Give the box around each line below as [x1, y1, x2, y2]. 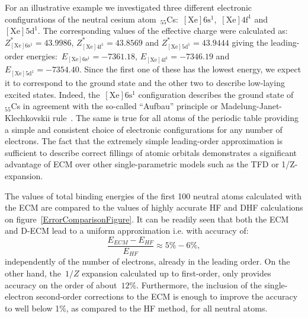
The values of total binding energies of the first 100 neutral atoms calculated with [5, 189, 301, 202]
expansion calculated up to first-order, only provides [82, 267, 271, 279]
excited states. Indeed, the [5, 88, 100, 100]
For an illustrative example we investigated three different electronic [5, 1, 252, 13]
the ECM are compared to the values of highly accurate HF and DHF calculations [5, 201, 303, 214]
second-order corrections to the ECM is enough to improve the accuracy [36, 290, 298, 303]
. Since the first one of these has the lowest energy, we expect [79, 63, 301, 75]
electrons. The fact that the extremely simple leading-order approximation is [5, 135, 283, 147]
